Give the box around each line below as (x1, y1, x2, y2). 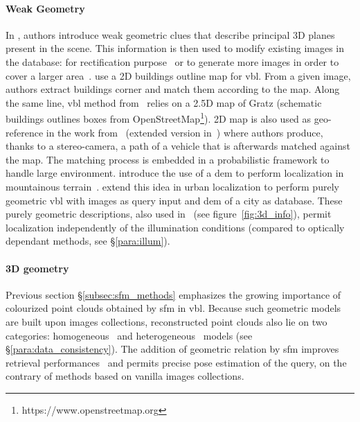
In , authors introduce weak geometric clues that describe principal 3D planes (6, 27, 335, 42)
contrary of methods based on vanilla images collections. (6, 369, 244, 383)
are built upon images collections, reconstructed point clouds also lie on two (6, 314, 327, 328)
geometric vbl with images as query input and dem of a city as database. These (6, 193, 343, 207)
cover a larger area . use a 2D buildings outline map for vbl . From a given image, (6, 68, 351, 82)
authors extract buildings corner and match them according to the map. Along (6, 82, 340, 96)
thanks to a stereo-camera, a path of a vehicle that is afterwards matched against (6, 139, 350, 153)
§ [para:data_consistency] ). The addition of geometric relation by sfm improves (6, 342, 339, 356)
